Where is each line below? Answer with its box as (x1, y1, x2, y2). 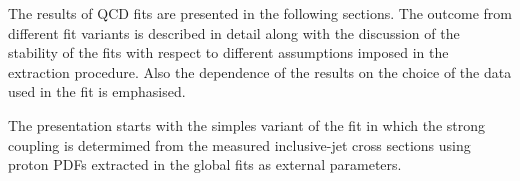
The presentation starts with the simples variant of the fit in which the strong (8, 114, 485, 135)
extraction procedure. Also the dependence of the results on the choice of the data (8, 61, 512, 82)
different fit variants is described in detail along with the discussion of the (8, 22, 460, 43)
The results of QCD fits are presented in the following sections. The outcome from (8, 3, 512, 23)
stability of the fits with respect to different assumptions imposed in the (8, 42, 449, 63)
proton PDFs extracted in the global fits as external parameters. (8, 154, 402, 175)
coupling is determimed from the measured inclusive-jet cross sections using (8, 134, 471, 155)
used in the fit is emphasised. (8, 81, 186, 102)
